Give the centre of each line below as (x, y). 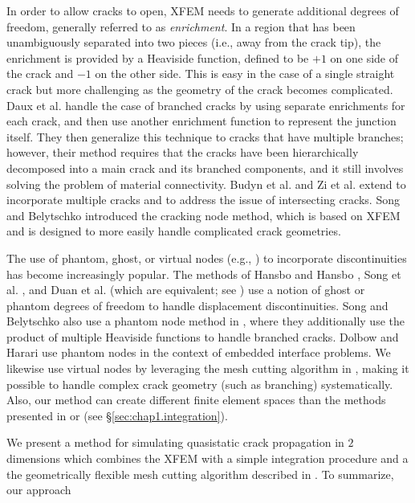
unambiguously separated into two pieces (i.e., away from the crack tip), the (194, 42)
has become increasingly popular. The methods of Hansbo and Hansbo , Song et (204, 274)
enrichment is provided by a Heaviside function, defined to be (158, 57)
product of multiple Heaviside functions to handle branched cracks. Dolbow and (203, 336)
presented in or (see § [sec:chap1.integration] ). (117, 415)
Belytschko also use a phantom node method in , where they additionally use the (205, 321)
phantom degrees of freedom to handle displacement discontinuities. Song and (197, 305)
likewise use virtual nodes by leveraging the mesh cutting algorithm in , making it (208, 368)
